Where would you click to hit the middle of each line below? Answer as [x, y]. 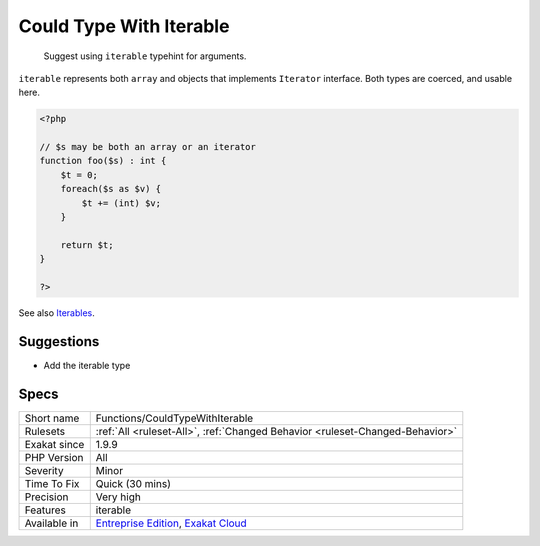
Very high [118, 497]
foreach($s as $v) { [111, 189]
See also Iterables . [56, 312]
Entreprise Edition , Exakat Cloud [171, 523]
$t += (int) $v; [121, 203]
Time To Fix [52, 483]
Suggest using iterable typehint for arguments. [145, 56]
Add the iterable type [87, 365]
